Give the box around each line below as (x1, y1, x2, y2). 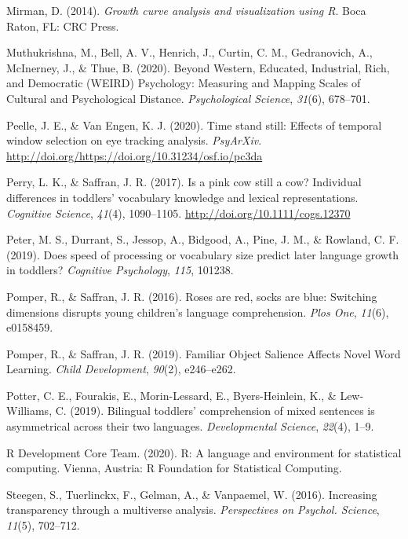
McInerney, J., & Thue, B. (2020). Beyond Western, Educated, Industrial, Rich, (6, 59, 390, 75)
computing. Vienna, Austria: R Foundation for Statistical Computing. (6, 460, 342, 476)
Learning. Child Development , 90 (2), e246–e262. (6, 361, 236, 377)
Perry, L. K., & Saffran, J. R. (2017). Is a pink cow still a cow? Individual (6, 174, 362, 190)
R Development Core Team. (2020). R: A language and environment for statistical (6, 444, 402, 460)
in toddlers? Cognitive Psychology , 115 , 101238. (6, 262, 234, 278)
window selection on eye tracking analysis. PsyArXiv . (6, 132, 262, 148)
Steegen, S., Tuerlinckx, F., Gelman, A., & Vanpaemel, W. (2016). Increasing (6, 486, 377, 502)
